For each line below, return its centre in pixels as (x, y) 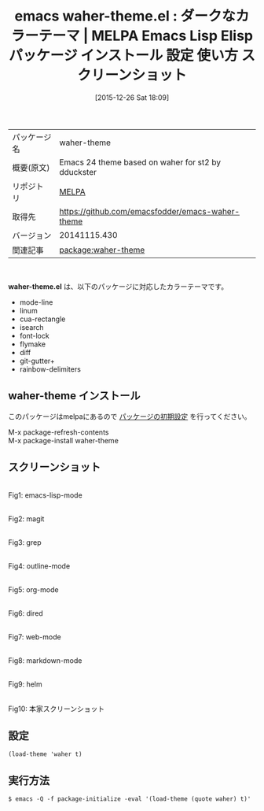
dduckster (77, 172)
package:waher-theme (102, 250)
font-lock (34, 335)
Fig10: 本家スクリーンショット (57, 709)
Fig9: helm (25, 684)
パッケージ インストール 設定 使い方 (124, 56)
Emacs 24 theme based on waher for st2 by (140, 162)
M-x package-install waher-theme (64, 440)
